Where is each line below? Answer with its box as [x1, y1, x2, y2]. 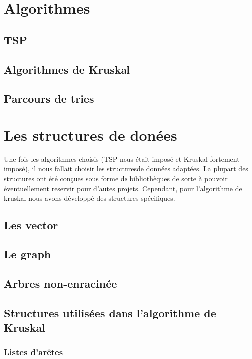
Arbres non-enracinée [4, 275, 117, 291]
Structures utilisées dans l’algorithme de [4, 305, 216, 320]
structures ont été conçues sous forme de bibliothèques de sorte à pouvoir [4, 173, 228, 184]
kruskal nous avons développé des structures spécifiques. [4, 193, 175, 203]
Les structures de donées [4, 124, 177, 145]
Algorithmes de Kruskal [4, 61, 130, 77]
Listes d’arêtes [4, 346, 63, 358]
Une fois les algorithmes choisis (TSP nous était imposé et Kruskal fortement [4, 153, 240, 164]
